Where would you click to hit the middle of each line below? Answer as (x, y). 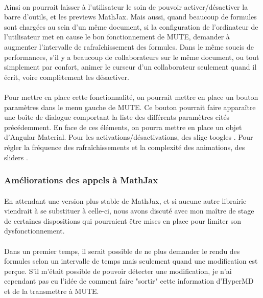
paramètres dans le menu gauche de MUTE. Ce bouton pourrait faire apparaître (130, 107)
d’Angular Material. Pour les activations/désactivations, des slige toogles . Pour (129, 137)
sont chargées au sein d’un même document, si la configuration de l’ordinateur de (131, 26)
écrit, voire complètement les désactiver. (67, 77)
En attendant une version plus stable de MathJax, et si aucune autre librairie (125, 200)
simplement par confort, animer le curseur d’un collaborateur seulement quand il (130, 67)
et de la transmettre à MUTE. (52, 291)
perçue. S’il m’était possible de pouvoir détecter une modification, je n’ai (118, 271)
